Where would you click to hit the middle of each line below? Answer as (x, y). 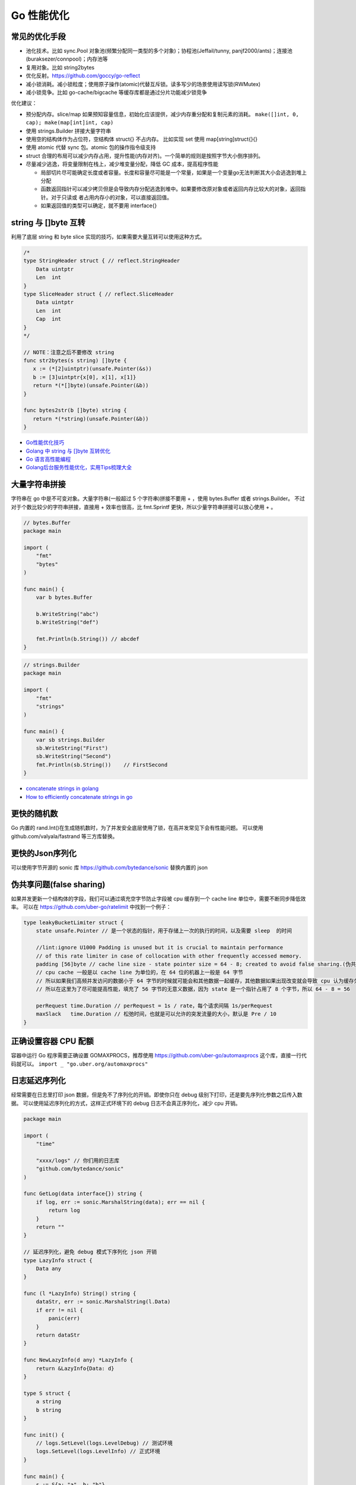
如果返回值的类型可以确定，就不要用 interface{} (99, 206)
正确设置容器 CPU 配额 (53, 1042)
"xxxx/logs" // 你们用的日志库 (78, 1160)
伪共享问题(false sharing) (58, 884)
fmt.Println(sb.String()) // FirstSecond (102, 764)
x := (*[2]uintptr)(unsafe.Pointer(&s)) (93, 369)
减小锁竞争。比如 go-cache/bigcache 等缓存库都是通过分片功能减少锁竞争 (116, 93)
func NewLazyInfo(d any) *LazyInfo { (78, 1360)
